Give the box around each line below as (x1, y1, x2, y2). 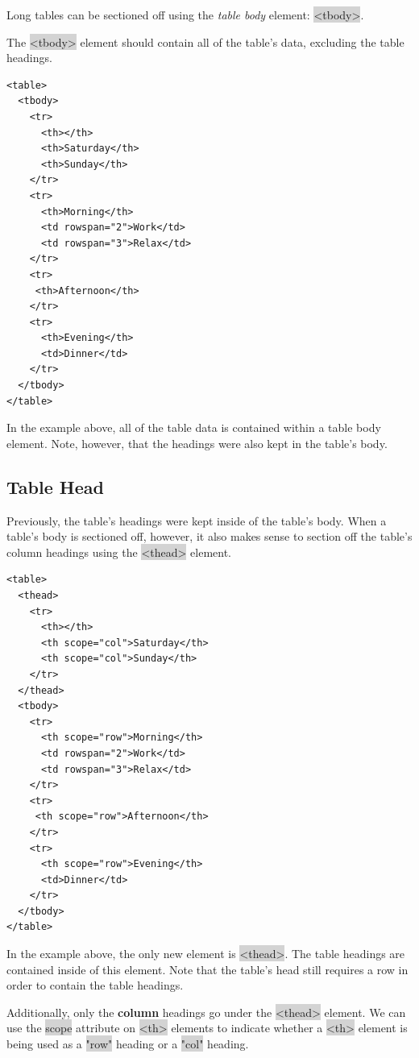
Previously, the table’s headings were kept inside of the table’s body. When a (6, 512, 387, 529)
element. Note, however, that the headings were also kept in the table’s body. (6, 434, 388, 451)
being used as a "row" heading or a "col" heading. (6, 1035, 249, 1052)
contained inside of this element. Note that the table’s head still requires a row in (6, 960, 409, 977)
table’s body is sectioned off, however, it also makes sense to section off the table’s (6, 528, 413, 545)
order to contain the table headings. (6, 977, 184, 994)
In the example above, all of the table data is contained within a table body (6, 419, 381, 436)
